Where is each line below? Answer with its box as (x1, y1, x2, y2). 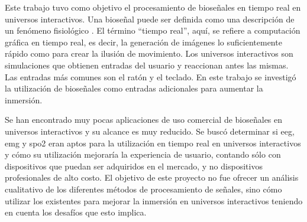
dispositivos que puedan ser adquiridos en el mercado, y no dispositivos (5, 159, 263, 172)
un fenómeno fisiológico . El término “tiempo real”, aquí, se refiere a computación (5, 24, 300, 37)
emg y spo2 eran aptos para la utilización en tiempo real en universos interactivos (5, 136, 301, 149)
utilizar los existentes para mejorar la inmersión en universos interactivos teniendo (5, 194, 303, 207)
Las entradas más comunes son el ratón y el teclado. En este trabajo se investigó (5, 70, 296, 83)
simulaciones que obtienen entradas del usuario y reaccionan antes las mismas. (5, 58, 289, 71)
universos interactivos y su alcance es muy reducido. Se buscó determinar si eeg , (5, 125, 295, 137)
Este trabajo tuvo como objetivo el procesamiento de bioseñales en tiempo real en (5, 1, 301, 13)
